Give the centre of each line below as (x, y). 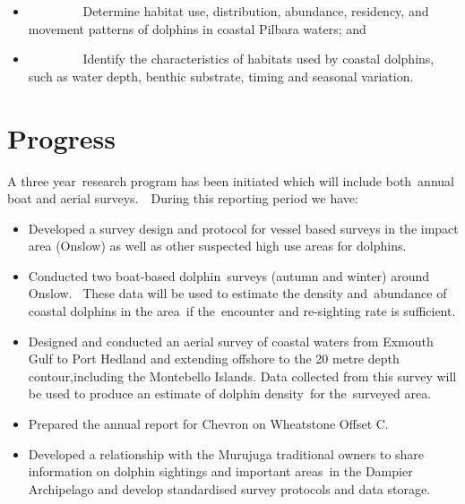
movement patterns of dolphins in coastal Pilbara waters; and (197, 28)
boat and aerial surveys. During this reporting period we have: (183, 198)
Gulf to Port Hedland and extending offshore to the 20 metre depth (214, 359)
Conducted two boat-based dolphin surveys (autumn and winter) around (229, 275)
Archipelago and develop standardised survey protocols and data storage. (229, 488)
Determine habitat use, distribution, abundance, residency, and (256, 11)
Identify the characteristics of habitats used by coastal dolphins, (258, 59)
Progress (61, 137)
